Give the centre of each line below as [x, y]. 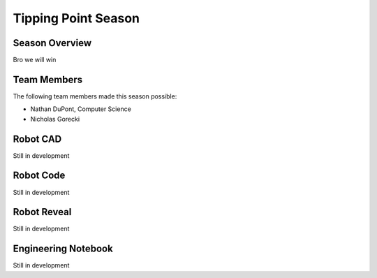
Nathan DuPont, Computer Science [81, 109]
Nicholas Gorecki [55, 119]
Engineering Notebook [63, 249]
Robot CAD [37, 139]
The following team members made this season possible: [95, 96]
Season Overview [52, 43]
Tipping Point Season [76, 18]
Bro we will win [35, 60]
